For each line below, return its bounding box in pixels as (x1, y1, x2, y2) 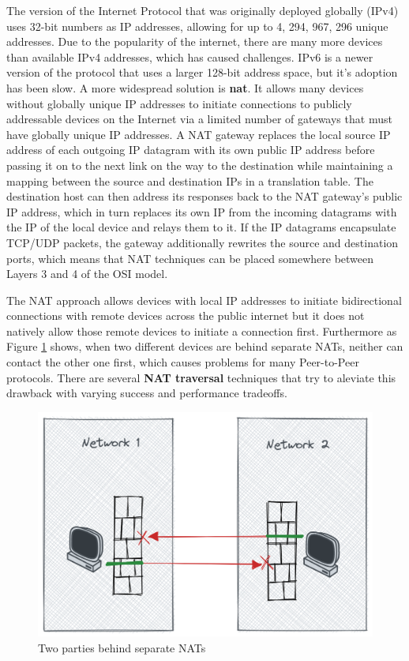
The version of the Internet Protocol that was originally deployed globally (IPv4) (6, 2, 399, 18)
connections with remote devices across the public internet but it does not (6, 307, 365, 324)
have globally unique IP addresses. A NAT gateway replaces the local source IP (6, 126, 391, 142)
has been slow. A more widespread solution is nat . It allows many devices (6, 79, 364, 96)
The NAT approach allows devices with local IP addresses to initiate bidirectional (6, 291, 402, 308)
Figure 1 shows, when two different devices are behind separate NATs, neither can (6, 338, 403, 355)
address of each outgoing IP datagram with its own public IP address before (6, 141, 375, 158)
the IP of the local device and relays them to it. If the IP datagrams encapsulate (6, 219, 396, 235)
